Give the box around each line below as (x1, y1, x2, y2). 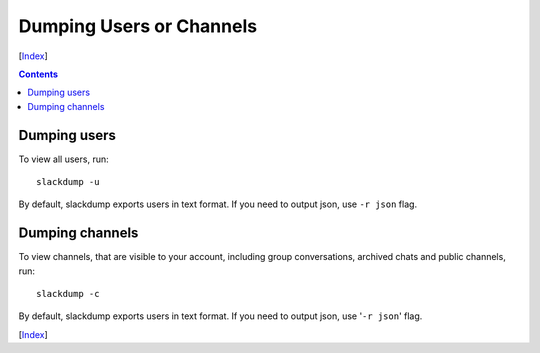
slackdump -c (36, 288, 100, 300)
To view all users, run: (18, 153, 109, 165)
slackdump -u (36, 176, 100, 188)
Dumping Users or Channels (18, 15, 258, 37)
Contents (18, 68, 59, 80)
